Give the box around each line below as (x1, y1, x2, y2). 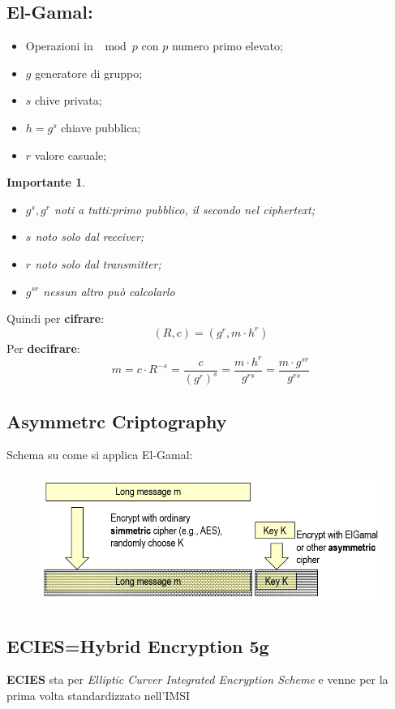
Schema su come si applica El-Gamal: (6, 446, 193, 463)
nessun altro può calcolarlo (43, 282, 175, 299)
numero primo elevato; (171, 37, 283, 54)
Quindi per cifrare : (6, 310, 105, 327)
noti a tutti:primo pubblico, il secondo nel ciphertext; (54, 200, 316, 217)
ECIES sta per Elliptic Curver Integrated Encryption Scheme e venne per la (6, 671, 389, 688)
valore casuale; (34, 146, 107, 163)
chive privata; (35, 92, 102, 109)
